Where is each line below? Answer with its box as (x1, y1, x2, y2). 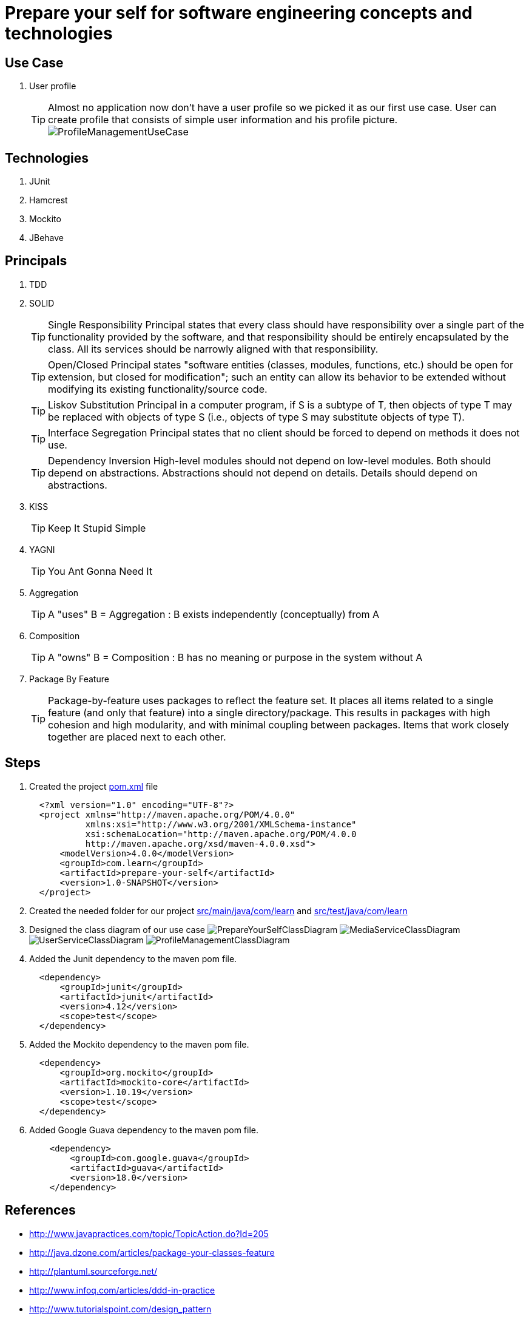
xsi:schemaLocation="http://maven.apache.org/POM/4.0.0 (85, 829, 357, 839)
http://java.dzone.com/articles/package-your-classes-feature (29, 1247, 275, 1258)
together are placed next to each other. (48, 730, 226, 743)
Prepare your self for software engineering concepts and (5, 2, 473, 23)
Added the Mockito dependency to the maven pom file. (29, 1039, 249, 1049)
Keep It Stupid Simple (48, 521, 146, 534)
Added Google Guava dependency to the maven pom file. (29, 1124, 258, 1135)
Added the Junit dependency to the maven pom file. (29, 953, 237, 964)
